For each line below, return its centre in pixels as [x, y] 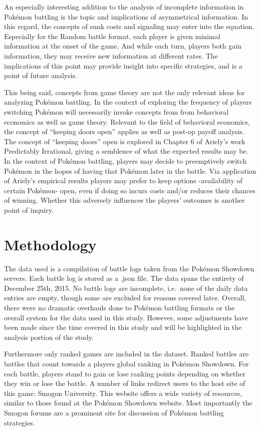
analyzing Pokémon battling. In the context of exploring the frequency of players [128, 102]
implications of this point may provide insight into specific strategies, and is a [123, 65]
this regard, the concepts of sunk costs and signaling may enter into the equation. [129, 26]
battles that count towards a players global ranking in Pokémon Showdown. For [126, 363]
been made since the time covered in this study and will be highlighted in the [123, 327]
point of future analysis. [41, 75]
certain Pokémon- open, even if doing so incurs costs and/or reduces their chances [130, 190]
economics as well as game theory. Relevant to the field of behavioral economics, [127, 121]
